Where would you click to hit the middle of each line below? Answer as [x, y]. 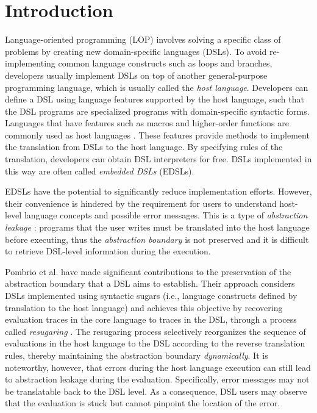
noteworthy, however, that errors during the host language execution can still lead [158, 367]
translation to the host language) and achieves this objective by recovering [144, 307]
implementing [30, 63]
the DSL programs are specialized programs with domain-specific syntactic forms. [157, 111]
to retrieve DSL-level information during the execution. [108, 251]
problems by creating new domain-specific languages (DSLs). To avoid [136, 51]
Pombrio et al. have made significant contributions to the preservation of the [148, 271]
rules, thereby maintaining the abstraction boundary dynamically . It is [137, 355]
